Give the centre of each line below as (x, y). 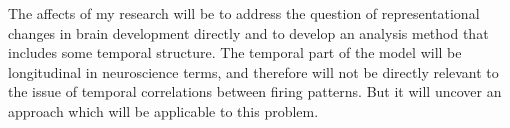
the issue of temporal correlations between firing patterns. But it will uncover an (255, 91)
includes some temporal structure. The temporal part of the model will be (235, 52)
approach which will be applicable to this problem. (163, 110)
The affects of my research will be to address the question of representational (244, 13)
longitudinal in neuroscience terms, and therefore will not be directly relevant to (253, 71)
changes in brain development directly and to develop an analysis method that (248, 32)
